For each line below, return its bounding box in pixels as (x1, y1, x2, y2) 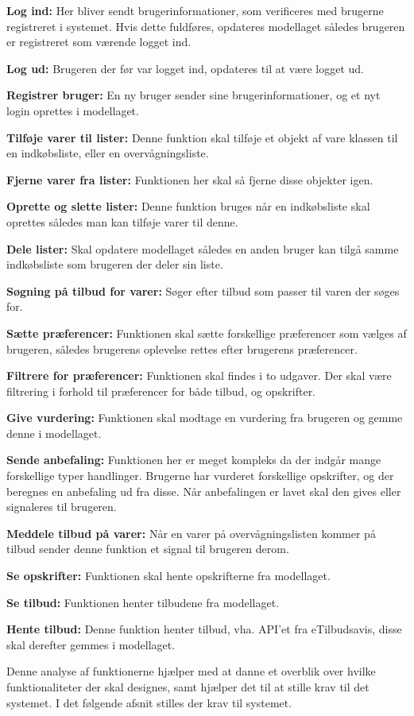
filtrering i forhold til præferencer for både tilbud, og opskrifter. (6, 382, 316, 399)
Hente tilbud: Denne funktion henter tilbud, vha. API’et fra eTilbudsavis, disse (6, 621, 402, 637)
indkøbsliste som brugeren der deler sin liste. (6, 256, 223, 273)
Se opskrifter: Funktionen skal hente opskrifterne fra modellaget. (6, 567, 331, 584)
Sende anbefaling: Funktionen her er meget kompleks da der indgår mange (6, 451, 381, 468)
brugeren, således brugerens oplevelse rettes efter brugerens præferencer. (6, 340, 358, 357)
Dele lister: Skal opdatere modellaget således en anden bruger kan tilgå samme (6, 240, 399, 257)
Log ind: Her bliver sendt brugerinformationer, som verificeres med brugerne (6, 2, 384, 18)
